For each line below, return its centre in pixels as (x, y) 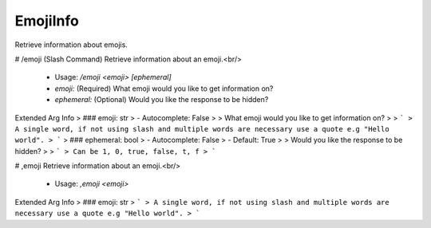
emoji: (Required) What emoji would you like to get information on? (164, 88)
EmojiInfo (47, 21)
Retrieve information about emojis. (71, 45)
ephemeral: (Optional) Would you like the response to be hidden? (162, 100)
